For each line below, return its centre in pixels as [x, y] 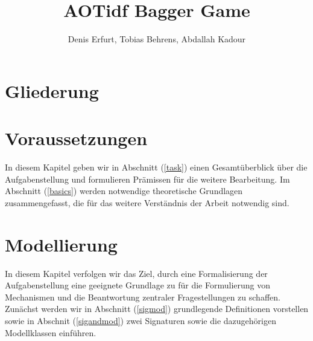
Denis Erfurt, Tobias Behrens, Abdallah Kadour [157, 39]
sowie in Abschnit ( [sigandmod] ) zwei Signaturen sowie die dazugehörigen [141, 320]
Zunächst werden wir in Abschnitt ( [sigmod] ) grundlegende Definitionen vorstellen [157, 309]
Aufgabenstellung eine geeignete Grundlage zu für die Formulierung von [138, 285]
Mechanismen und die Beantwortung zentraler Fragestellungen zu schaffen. [143, 297]
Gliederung [52, 90]
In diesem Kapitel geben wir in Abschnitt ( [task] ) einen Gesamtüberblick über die [156, 167]
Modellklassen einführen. [51, 332]
